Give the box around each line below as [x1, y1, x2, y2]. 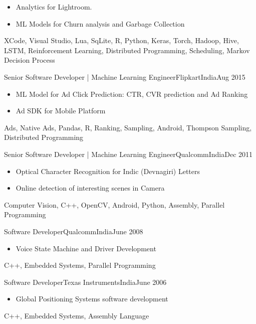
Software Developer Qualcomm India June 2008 [4, 226, 143, 236]
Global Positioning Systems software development [16, 293, 168, 304]
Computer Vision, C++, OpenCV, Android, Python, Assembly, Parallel [4, 199, 225, 210]
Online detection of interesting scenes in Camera [16, 183, 165, 193]
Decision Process [4, 55, 55, 65]
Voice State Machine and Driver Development [16, 243, 156, 253]
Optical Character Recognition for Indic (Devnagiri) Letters [16, 166, 200, 176]
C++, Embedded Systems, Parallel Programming [4, 260, 156, 270]
